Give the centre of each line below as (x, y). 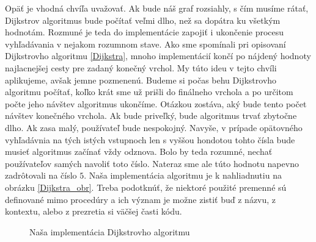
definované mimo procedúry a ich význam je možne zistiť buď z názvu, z (141, 199)
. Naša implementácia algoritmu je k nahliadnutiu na (183, 175)
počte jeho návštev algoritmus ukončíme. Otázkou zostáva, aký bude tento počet (156, 103)
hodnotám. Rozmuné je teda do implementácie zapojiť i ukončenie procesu (145, 32)
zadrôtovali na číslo (41, 175)
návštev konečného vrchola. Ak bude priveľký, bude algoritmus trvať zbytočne (151, 116)
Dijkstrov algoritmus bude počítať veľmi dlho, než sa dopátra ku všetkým (143, 20)
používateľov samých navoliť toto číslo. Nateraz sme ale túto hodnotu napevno (152, 163)
